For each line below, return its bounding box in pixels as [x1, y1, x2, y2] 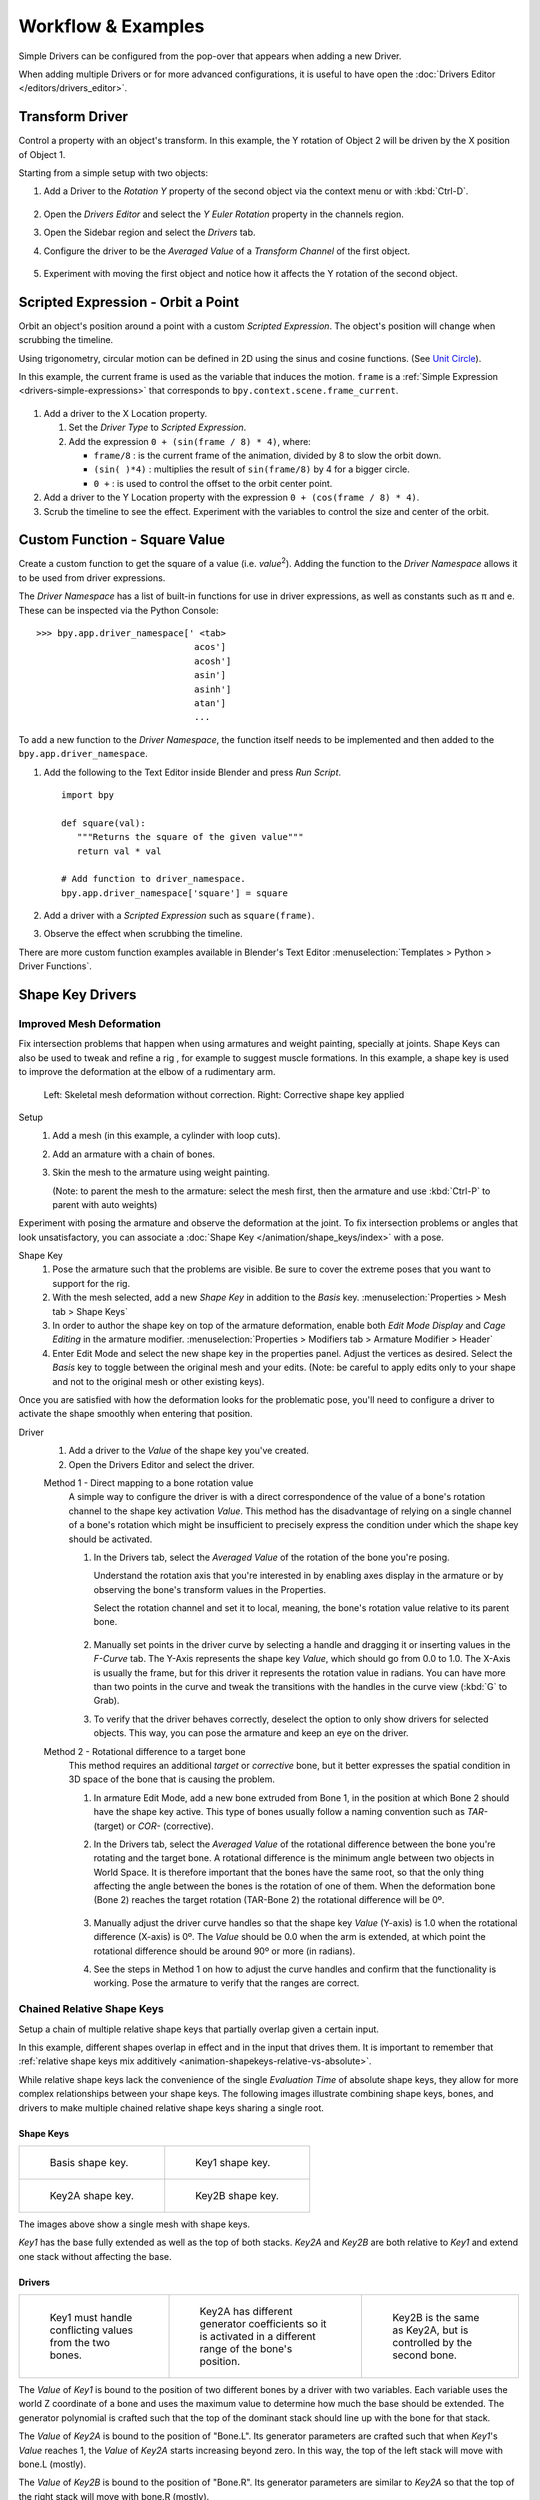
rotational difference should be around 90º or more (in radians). [93, 1945, 356, 1957]
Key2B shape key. [195, 2188, 280, 2202]
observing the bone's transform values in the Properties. [93, 1583, 327, 1595]
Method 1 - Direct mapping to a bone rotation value [43, 1476, 254, 1489]
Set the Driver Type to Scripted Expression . [68, 421, 247, 434]
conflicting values [49, 2323, 134, 2337]
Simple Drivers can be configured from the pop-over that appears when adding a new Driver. [18, 50, 402, 62]
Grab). [93, 1695, 120, 1707]
